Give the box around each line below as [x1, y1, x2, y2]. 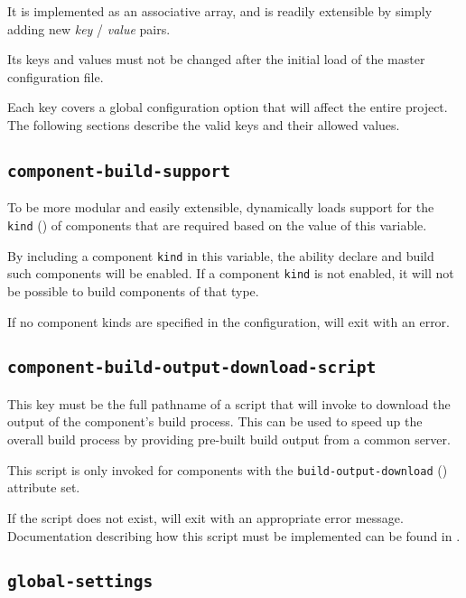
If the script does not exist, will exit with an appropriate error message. [7, 508, 404, 527]
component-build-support [7, 161, 231, 181]
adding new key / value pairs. [7, 19, 171, 38]
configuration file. [7, 67, 104, 86]
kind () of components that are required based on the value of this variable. [7, 215, 427, 234]
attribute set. [7, 478, 80, 497]
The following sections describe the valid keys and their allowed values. [7, 115, 400, 134]
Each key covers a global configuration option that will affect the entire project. [7, 98, 448, 117]
